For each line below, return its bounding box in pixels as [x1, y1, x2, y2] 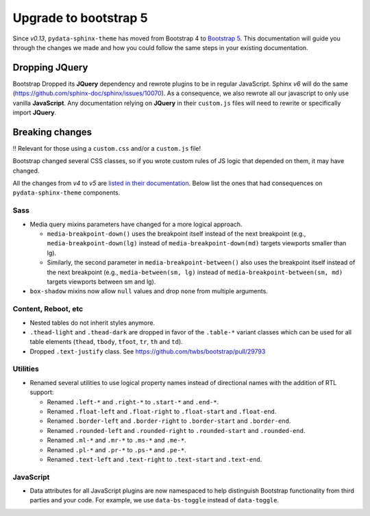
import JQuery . [12, 108, 57, 116]
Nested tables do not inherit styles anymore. [29, 319, 156, 327]
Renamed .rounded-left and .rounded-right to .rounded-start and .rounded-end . [47, 426, 306, 434]
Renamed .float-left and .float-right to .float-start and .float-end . [47, 407, 277, 415]
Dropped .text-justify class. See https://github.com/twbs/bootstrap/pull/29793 [29, 347, 266, 356]
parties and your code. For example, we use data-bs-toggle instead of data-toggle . [29, 496, 280, 504]
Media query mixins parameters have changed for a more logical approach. [29, 220, 243, 228]
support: [29, 388, 54, 397]
